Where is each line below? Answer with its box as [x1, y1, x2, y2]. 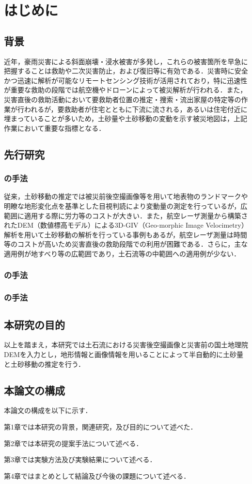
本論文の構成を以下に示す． [4, 405, 92, 415]
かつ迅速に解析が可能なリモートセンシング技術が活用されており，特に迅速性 [4, 75, 248, 85]
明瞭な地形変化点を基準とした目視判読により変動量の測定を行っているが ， [4, 200, 241, 211]
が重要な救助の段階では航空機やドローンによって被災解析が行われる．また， [4, 85, 247, 95]
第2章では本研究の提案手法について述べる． [4, 438, 143, 448]
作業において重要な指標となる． [4, 123, 106, 133]
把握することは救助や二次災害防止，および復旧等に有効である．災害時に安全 [4, 66, 248, 76]
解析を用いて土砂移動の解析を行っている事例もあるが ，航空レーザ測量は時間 [4, 229, 247, 239]
